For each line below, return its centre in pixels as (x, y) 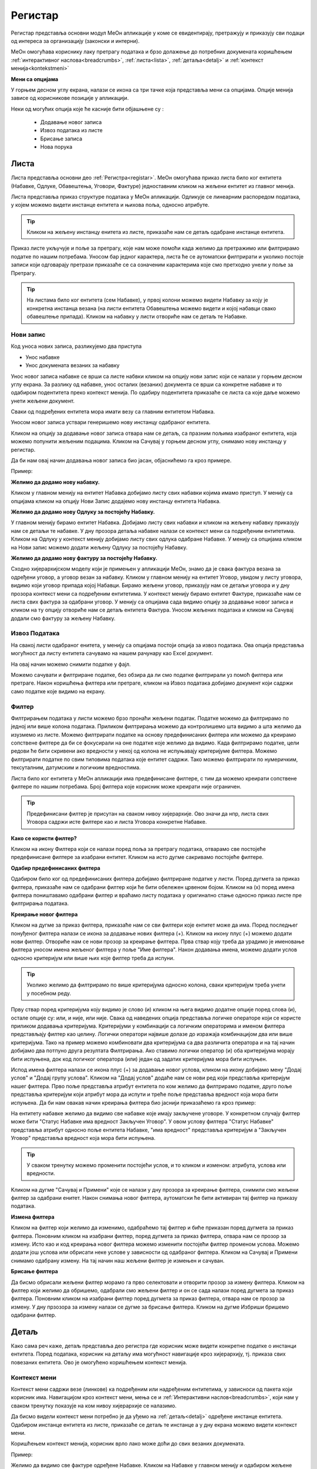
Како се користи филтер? (44, 838)
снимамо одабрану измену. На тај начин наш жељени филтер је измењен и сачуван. (118, 1260)
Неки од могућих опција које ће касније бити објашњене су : (87, 109)
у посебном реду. (49, 993)
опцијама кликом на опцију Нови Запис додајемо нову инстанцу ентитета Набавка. (116, 501)
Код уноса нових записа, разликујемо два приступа (76, 346)
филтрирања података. (40, 903)
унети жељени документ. (43, 401)
